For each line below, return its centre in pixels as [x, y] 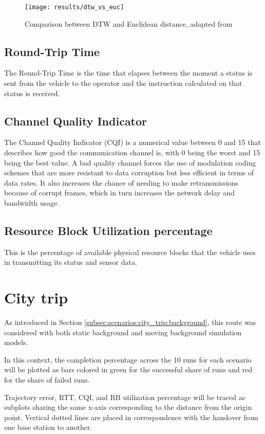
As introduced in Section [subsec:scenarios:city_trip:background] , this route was [130, 322]
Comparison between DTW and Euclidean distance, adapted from [129, 23]
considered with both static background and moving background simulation [123, 332]
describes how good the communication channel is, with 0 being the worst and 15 [132, 152]
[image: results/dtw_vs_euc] [74, 7]
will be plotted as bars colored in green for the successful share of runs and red [128, 369]
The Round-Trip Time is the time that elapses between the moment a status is [128, 73]
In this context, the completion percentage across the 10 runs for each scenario [128, 359]
